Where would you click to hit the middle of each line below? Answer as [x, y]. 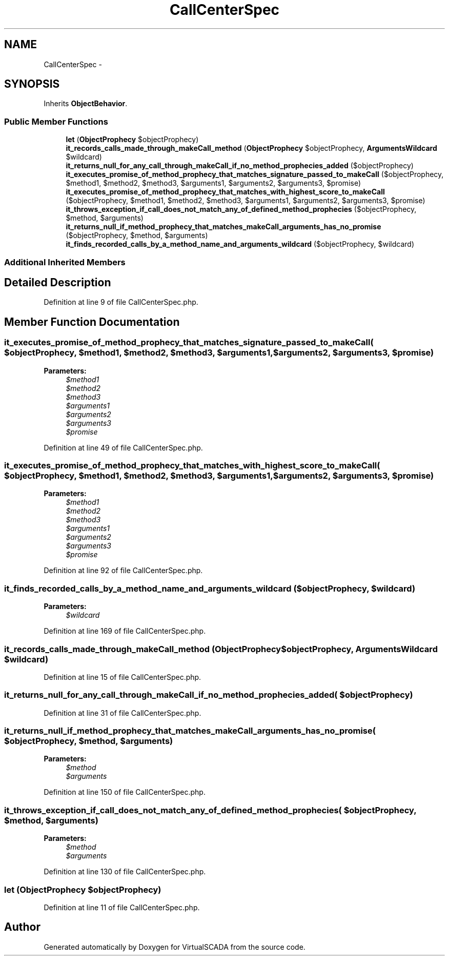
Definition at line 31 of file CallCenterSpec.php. [123, 713]
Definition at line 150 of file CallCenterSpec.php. [125, 792]
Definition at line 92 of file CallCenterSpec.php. [123, 571]
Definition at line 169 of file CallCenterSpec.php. [125, 631]
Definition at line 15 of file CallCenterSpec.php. [123, 677]
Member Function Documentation [92, 322]
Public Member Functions [56, 121]
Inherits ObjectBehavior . [86, 104]
